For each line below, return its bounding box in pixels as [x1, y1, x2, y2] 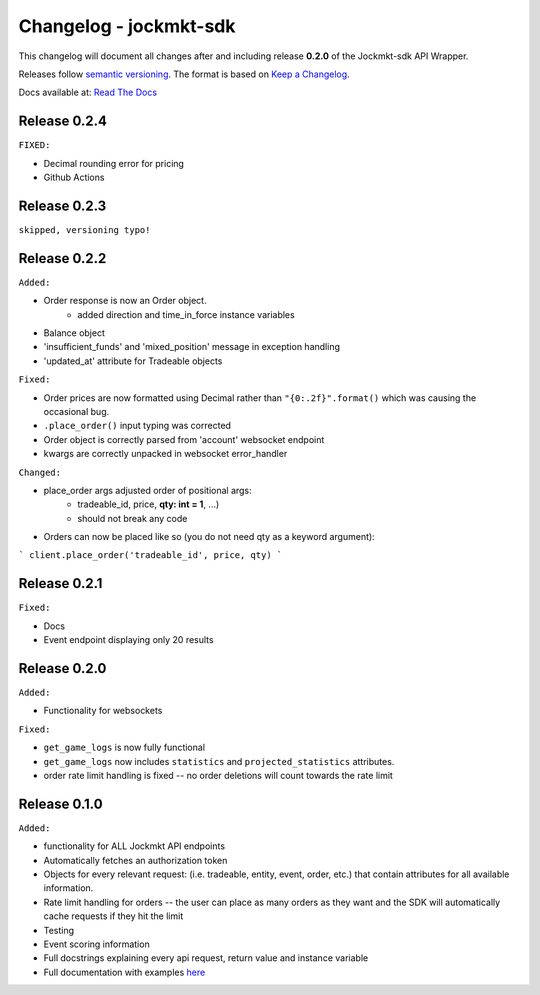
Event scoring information [43, 938, 150, 950]
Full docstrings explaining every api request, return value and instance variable [43, 952, 369, 964]
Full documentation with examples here [43, 966, 206, 978]
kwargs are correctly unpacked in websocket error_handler [43, 448, 288, 460]
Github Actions [43, 171, 105, 184]
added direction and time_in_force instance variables [77, 308, 295, 320]
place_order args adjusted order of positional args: [43, 484, 252, 496]
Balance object [43, 327, 105, 339]
